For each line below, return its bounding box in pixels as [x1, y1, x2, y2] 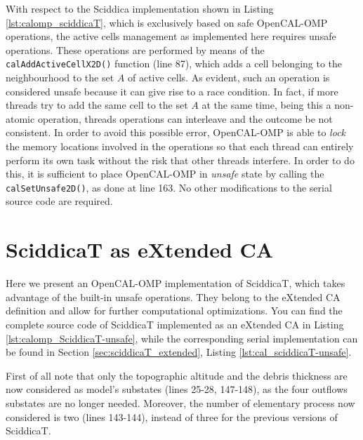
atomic [6, 111, 35, 126]
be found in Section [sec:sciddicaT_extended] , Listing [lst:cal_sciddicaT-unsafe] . [6, 345, 352, 359]
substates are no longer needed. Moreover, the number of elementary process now [6, 395, 355, 410]
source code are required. [6, 194, 113, 208]
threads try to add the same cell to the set [6, 98, 188, 112]
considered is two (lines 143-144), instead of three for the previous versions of [6, 409, 338, 424]
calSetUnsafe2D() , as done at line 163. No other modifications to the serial [6, 180, 332, 194]
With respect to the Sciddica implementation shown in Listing [6, 1, 274, 15]
